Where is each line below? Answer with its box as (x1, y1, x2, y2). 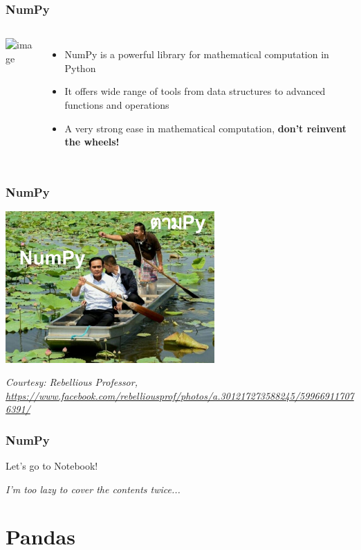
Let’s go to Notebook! (6, 459, 98, 473)
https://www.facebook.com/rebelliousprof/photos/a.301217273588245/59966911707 (6, 388, 354, 402)
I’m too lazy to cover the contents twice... (6, 481, 180, 496)
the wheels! (64, 134, 120, 149)
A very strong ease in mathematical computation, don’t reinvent (64, 121, 346, 135)
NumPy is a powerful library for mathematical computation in (64, 47, 329, 62)
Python (64, 60, 96, 75)
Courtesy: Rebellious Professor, (6, 375, 138, 389)
